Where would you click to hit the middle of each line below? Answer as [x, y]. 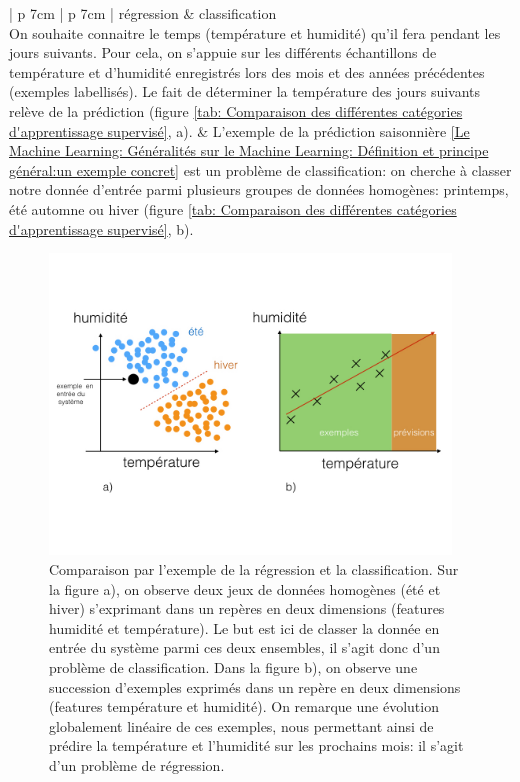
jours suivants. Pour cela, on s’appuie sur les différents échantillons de [223, 52]
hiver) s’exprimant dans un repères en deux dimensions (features [247, 608]
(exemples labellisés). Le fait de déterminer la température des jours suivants [245, 91]
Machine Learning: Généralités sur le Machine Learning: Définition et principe [249, 150]
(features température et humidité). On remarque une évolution [244, 706]
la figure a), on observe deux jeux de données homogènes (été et [245, 588]
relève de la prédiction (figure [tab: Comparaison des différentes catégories [236, 110]
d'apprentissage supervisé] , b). [101, 228]
